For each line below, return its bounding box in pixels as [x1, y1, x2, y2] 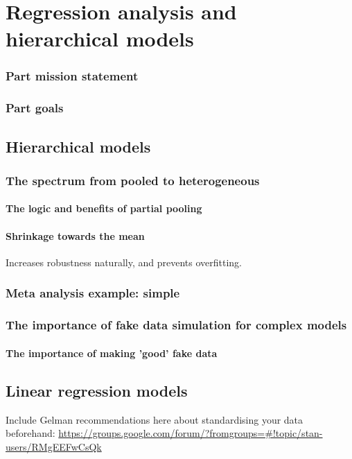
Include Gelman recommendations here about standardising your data [6, 412, 303, 426]
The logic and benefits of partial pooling [6, 201, 202, 216]
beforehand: [6, 426, 55, 440]
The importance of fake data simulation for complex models [6, 316, 347, 334]
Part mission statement [6, 67, 139, 85]
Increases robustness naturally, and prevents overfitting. [6, 254, 242, 269]
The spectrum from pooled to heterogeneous [6, 171, 260, 189]
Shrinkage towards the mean [6, 228, 145, 243]
